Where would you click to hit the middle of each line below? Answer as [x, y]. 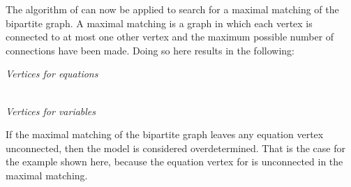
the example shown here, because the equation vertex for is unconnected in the [174, 162]
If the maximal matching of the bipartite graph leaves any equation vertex [165, 134]
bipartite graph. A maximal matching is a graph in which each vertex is [159, 23]
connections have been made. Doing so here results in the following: [150, 50]
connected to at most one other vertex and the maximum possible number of [170, 37]
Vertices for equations [52, 74]
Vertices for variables [51, 111]
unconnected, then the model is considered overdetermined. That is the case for [175, 148]
